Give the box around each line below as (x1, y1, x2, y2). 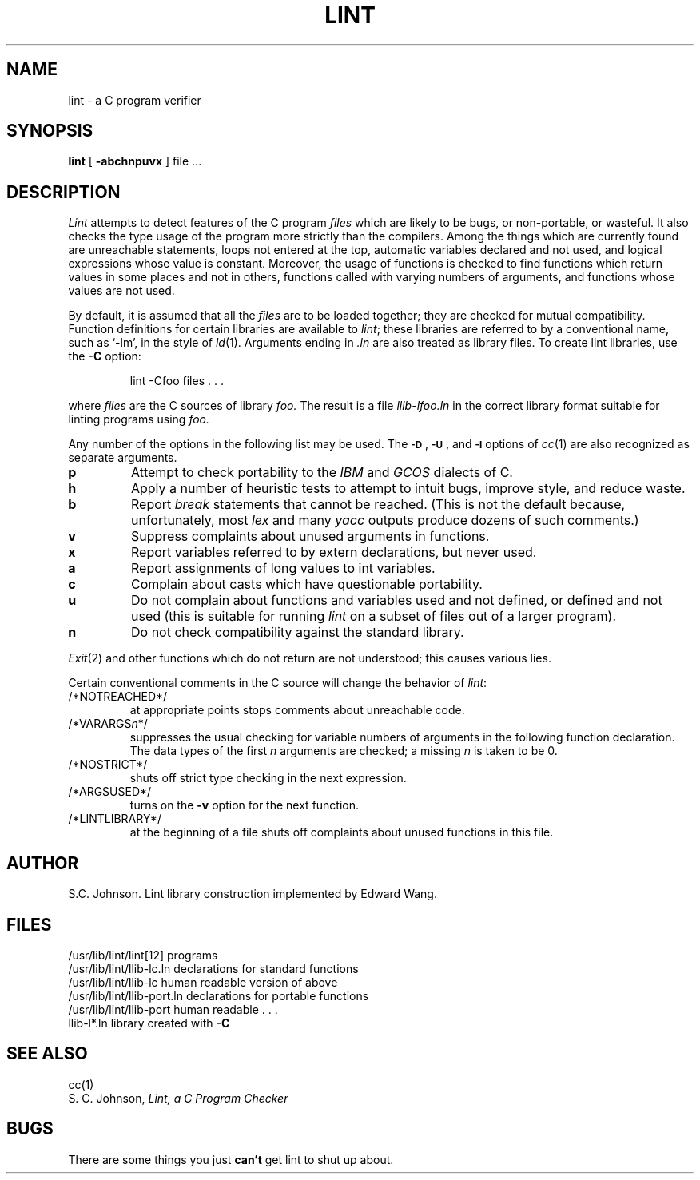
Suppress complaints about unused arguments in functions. (130, 528, 490, 545)
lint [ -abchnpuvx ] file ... (68, 154, 202, 169)
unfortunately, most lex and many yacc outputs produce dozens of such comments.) (130, 512, 639, 529)
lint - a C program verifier (68, 93, 201, 107)
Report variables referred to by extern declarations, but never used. (130, 544, 537, 561)
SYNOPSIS (6, 121, 93, 141)
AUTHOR (6, 852, 79, 873)
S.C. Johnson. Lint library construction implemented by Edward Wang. (68, 887, 437, 901)
